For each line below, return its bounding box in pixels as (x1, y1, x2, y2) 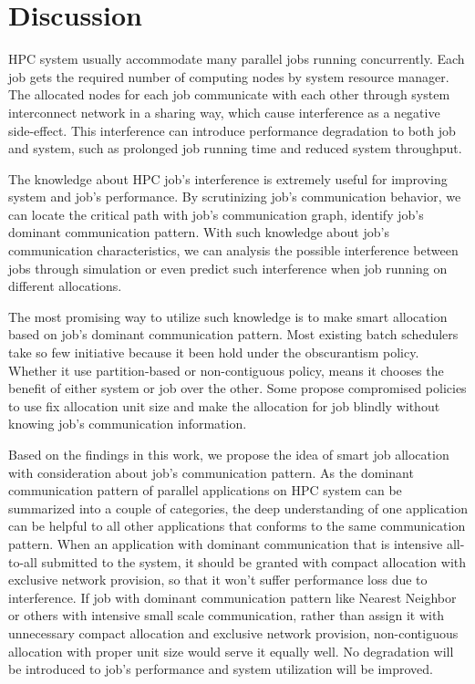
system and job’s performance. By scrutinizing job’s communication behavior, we (8, 187, 461, 206)
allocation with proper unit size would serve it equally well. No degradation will (8, 641, 454, 660)
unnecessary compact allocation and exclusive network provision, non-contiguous (8, 623, 459, 642)
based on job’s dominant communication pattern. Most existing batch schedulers (8, 325, 459, 344)
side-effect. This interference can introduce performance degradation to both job (8, 120, 456, 140)
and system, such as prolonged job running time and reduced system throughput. (8, 139, 462, 158)
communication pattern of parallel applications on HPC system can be (8, 481, 402, 500)
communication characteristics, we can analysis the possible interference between (8, 241, 459, 260)
